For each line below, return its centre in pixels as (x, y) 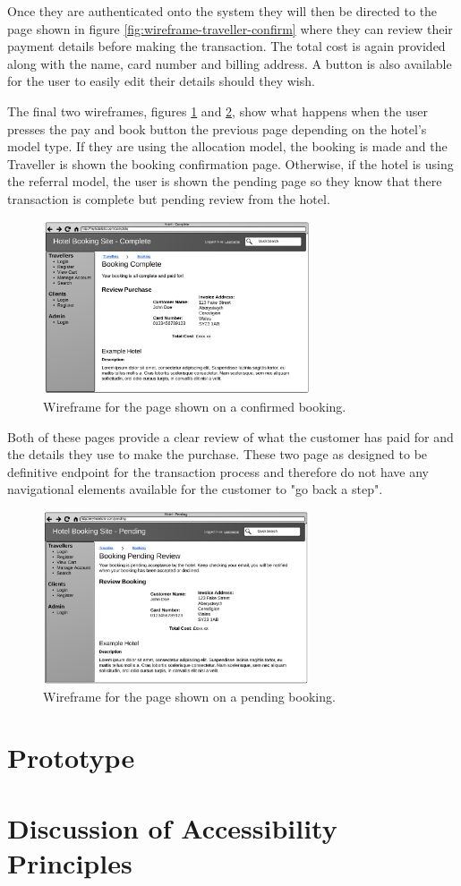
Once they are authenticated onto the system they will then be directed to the (222, 11)
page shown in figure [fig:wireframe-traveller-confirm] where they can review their (230, 28)
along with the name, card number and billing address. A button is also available (230, 63)
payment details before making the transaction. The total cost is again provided (226, 46)
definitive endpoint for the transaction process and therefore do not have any (218, 471)
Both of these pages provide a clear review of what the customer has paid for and (230, 436)
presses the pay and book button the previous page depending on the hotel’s (217, 128)
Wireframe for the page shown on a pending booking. (189, 696)
